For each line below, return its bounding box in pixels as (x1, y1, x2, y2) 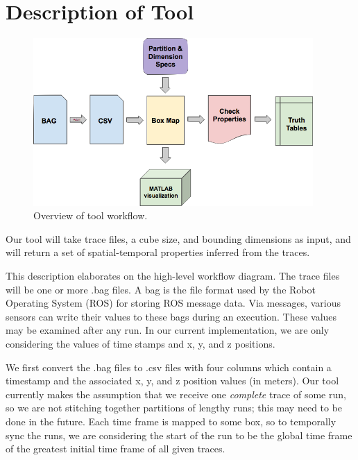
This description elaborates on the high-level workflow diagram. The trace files (6, 269, 340, 283)
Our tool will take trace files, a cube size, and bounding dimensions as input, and (6, 231, 351, 246)
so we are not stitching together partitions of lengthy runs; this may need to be (6, 400, 343, 415)
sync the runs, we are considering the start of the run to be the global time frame (6, 427, 352, 442)
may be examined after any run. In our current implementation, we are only (6, 323, 330, 337)
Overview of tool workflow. (33, 208, 148, 223)
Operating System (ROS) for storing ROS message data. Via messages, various (6, 296, 341, 310)
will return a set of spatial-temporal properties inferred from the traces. (6, 245, 310, 259)
